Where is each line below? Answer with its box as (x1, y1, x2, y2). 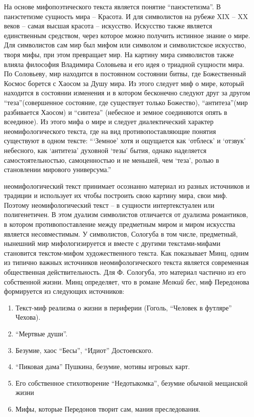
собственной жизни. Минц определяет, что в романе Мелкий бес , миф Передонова (4, 276, 250, 286)
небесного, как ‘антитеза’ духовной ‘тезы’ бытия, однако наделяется (4, 145, 207, 155)
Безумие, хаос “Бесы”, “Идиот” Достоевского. (15, 345, 153, 355)
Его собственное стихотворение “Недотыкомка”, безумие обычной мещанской (15, 377, 248, 388)
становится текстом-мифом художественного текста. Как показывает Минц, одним (4, 247, 249, 258)
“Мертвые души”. (15, 329, 68, 338)
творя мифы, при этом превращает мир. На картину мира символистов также (4, 49, 234, 59)
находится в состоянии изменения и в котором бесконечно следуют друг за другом (4, 88, 250, 98)
